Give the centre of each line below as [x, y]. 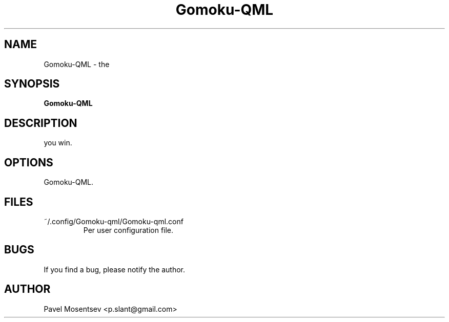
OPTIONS [29, 162]
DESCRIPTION [41, 123]
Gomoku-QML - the [77, 64]
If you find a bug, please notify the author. [115, 269]
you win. [58, 143]
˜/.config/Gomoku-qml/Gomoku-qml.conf [114, 221]
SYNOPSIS [32, 84]
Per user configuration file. [128, 230]
